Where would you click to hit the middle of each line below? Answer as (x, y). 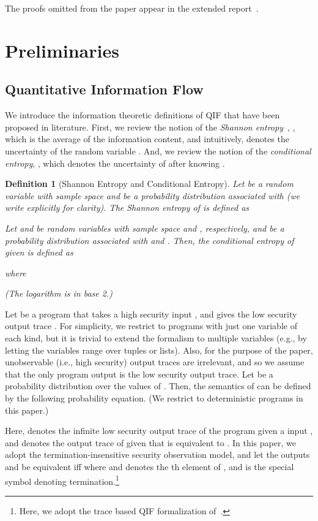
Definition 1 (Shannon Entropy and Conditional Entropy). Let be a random (149, 184)
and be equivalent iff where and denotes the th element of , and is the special (150, 467)
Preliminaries (62, 50)
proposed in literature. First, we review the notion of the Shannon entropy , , (150, 127)
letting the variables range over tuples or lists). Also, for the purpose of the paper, (159, 350)
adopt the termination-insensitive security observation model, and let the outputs (157, 454)
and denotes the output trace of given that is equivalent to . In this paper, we (150, 442)
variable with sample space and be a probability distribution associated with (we (153, 195)
